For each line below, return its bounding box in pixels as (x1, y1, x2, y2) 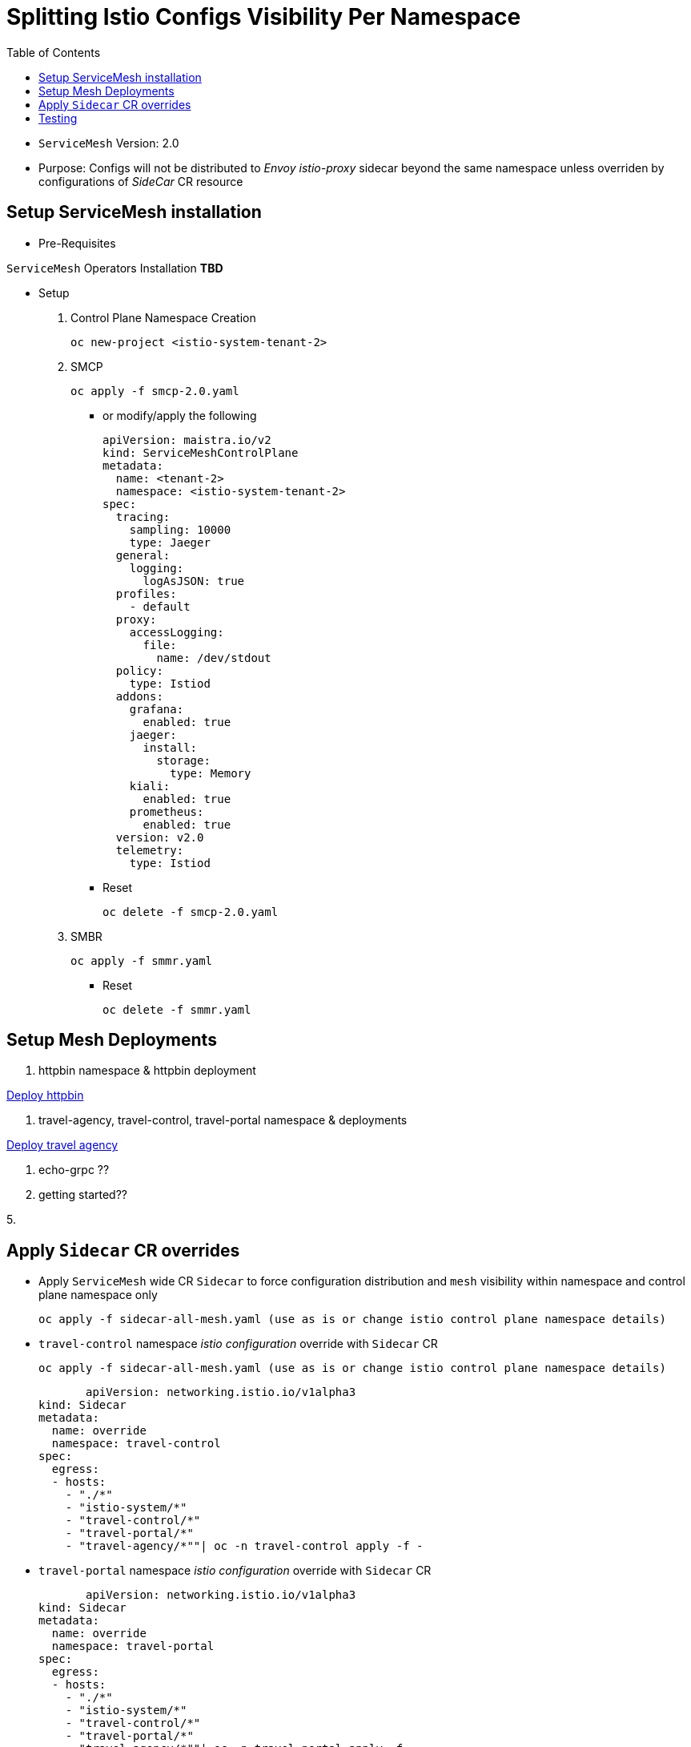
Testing (38, 111, 78, 125)
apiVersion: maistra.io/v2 (102, 433, 271, 446)
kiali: (129, 779, 171, 793)
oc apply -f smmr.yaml (70, 954, 213, 967)
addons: (115, 689, 163, 703)
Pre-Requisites (38, 236, 116, 250)
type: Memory (170, 766, 251, 780)
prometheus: (129, 805, 204, 818)
